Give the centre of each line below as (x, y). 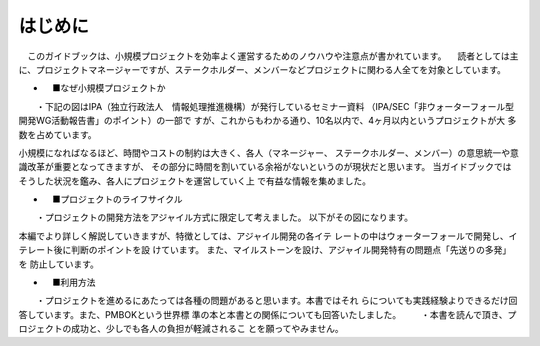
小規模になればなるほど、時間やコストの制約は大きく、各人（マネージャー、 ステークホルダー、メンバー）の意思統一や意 (268, 152)
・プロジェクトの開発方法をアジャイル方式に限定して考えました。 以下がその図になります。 (224, 217)
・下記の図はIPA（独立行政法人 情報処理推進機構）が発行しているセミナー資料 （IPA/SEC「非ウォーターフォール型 (275, 106)
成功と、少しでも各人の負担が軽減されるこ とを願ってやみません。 (207, 329)
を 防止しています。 (59, 264)
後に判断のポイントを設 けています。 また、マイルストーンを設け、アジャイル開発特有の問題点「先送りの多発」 (282, 250)
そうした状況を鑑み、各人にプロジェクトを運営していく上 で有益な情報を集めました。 (195, 181)
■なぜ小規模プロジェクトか (108, 88)
